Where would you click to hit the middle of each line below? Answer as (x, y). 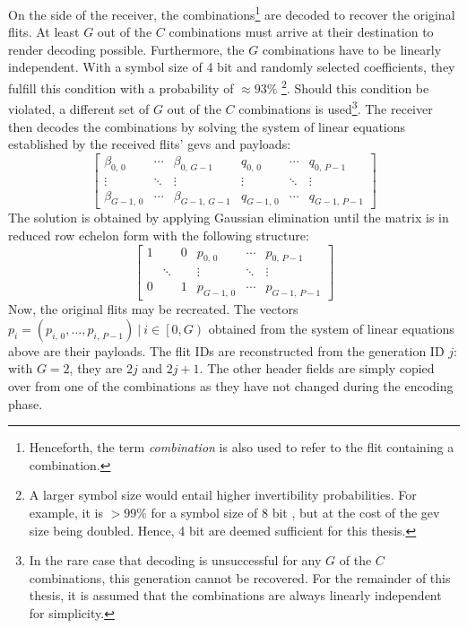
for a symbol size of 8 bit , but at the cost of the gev (295, 513)
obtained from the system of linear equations (331, 328)
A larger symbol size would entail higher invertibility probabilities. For (223, 495)
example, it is (66, 513)
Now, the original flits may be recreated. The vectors (153, 309)
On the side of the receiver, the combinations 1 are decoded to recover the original (232, 13)
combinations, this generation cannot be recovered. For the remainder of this (240, 577)
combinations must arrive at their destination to (301, 32)
